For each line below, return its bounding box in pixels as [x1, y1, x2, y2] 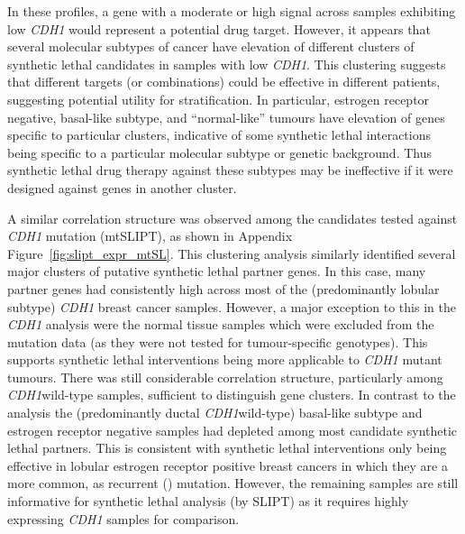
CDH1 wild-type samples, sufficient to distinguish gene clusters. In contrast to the [7, 385, 456, 404]
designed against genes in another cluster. [7, 178, 237, 197]
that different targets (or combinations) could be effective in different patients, [7, 72, 441, 91]
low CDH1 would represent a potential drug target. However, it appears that [7, 19, 431, 38]
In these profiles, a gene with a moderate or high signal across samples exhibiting [7, 2, 456, 20]
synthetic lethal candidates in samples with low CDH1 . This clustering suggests [7, 54, 446, 73]
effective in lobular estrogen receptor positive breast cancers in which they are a [7, 456, 448, 474]
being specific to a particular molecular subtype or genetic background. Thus [7, 143, 433, 161]
